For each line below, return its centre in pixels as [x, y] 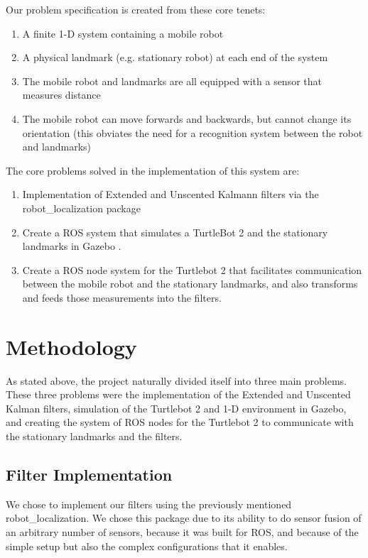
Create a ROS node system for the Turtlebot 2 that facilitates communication [192, 269]
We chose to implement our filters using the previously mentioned [149, 504]
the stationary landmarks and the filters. [94, 436]
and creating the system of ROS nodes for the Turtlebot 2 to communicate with [180, 422]
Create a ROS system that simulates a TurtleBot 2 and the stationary [175, 232]
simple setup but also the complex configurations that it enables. [147, 546]
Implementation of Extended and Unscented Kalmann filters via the [171, 194]
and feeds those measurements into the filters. [122, 297]
